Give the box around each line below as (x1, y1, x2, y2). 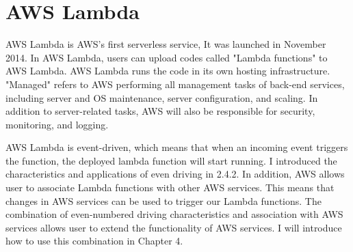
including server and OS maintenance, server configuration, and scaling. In (5, 90, 318, 104)
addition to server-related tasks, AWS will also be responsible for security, (5, 104, 315, 118)
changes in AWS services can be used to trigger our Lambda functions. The (5, 193, 322, 208)
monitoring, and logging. (5, 117, 109, 131)
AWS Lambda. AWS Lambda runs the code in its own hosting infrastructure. (5, 64, 330, 78)
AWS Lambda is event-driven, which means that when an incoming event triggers (5, 140, 348, 154)
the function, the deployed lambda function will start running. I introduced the (5, 153, 337, 167)
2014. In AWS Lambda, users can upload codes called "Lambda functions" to (5, 50, 328, 64)
